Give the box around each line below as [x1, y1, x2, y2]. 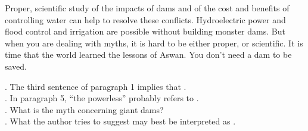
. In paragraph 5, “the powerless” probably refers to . [5, 92, 199, 104]
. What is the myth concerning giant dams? [5, 103, 164, 116]
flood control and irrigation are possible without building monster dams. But [5, 25, 285, 38]
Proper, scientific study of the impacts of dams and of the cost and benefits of [5, 2, 290, 14]
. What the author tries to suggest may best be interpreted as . [5, 115, 236, 127]
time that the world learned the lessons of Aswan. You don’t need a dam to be [5, 48, 292, 61]
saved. [5, 60, 27, 72]
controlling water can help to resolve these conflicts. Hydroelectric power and [5, 13, 286, 26]
